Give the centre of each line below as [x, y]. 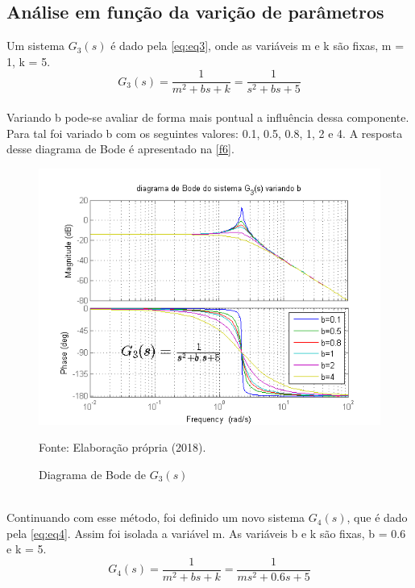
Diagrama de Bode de [93, 475]
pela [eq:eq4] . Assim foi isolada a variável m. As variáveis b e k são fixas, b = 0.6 [206, 533]
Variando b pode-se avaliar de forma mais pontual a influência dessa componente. [208, 117]
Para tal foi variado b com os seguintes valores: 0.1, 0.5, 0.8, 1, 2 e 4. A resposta [205, 133]
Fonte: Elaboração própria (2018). [122, 447]
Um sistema [36, 46]
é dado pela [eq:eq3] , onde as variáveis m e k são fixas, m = [257, 46]
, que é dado [377, 517]
